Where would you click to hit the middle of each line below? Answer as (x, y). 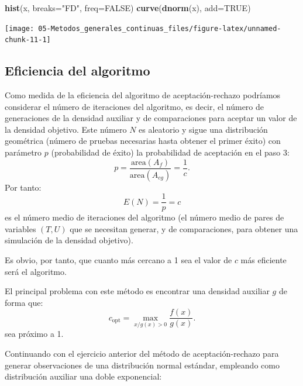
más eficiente (264, 260)
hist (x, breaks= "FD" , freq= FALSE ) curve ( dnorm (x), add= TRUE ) (128, 8)
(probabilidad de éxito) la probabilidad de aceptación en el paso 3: (170, 152)
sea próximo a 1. (34, 334)
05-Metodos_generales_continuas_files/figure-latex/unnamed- (160, 28)
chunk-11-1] (28, 40)
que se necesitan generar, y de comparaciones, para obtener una (184, 228)
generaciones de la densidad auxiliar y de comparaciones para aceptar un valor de (151, 118)
